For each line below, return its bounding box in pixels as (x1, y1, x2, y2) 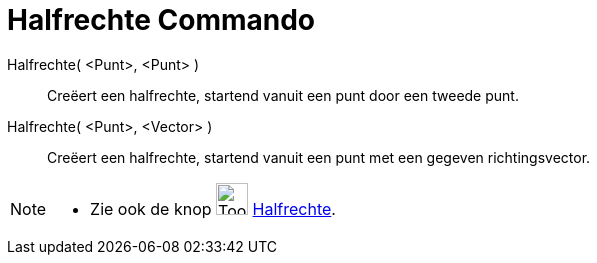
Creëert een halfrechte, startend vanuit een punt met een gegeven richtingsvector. (47, 148, 591, 166)
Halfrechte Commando (7, 3, 315, 37)
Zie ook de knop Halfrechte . (90, 198, 336, 219)
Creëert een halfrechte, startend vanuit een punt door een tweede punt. (47, 86, 519, 104)
